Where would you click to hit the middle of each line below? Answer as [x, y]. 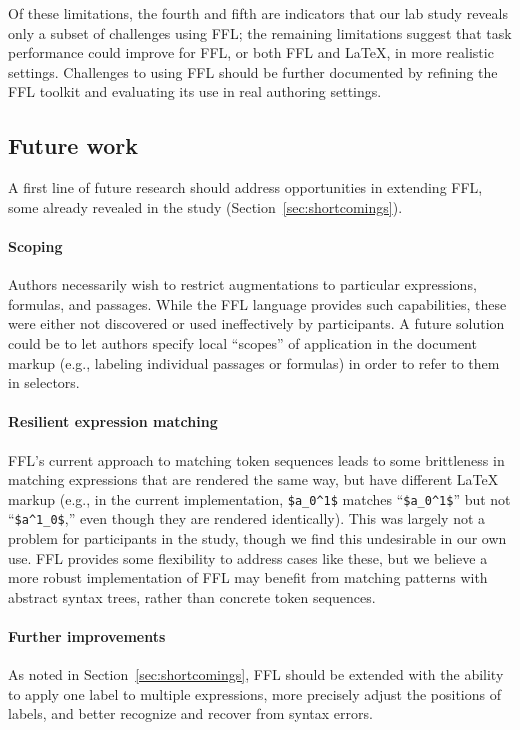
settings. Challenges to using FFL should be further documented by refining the [253, 71]
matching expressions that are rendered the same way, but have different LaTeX [253, 479]
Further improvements [87, 635]
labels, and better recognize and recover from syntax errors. [190, 713]
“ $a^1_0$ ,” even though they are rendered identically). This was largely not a [247, 518]
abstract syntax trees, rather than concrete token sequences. [192, 596]
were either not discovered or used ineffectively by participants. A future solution [256, 323]
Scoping [35, 245]
